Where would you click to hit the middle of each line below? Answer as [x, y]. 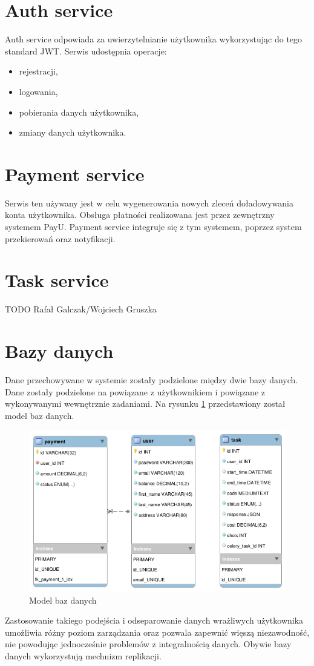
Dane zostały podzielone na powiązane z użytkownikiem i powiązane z [135, 391]
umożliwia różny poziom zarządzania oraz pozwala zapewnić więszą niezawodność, [157, 632]
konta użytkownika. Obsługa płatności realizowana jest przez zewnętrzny [140, 215]
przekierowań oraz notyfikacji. [60, 238]
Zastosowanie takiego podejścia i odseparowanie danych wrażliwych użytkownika [154, 620]
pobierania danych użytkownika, [79, 112]
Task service [57, 280]
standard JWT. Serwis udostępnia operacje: [86, 51]
